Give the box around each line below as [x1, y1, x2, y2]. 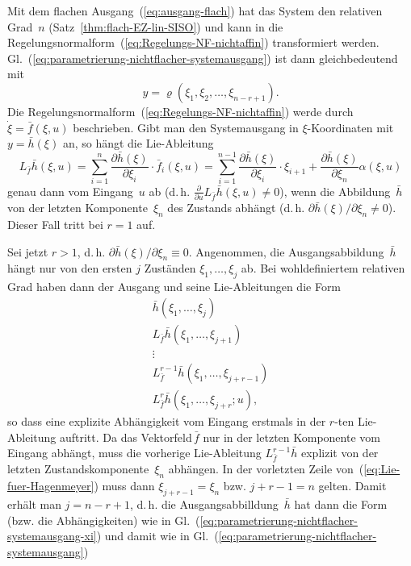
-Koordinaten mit [307, 119, 394, 135]
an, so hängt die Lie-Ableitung [62, 135, 214, 152]
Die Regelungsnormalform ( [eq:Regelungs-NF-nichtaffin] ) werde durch [7, 102, 354, 119]
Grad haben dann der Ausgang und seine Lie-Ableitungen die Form [7, 278, 342, 295]
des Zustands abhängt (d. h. [167, 199, 305, 216]
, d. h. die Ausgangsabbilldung [130, 496, 279, 512]
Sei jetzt [7, 243, 48, 260]
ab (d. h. [149, 182, 191, 199]
